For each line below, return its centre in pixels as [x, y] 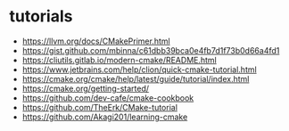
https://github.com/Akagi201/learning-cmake [105, 117]
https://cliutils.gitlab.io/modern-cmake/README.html [119, 60]
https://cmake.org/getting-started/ [86, 88]
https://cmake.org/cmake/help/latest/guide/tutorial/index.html [136, 78]
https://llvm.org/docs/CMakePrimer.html [96, 41]
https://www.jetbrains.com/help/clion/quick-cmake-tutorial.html [139, 70]
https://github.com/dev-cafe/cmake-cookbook [108, 98]
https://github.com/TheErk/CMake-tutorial [100, 107]
